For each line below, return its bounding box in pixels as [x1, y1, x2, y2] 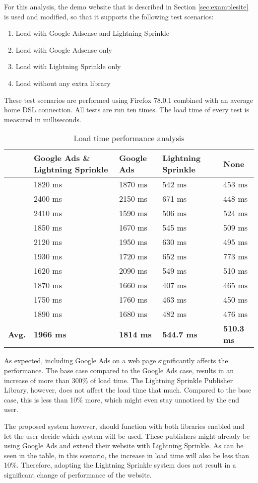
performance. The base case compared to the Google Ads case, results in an [4, 365, 234, 375]
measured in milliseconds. [4, 114, 81, 124]
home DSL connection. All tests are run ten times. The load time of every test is [4, 104, 249, 115]
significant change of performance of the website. [4, 469, 152, 480]
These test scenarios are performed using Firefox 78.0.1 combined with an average [4, 94, 253, 105]
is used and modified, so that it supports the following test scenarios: [4, 11, 214, 21]
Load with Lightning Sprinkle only [15, 61, 121, 72]
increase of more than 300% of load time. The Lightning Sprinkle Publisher [4, 375, 233, 385]
